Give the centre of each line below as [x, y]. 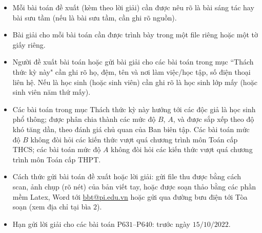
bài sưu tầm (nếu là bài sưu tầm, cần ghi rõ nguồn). [95, 17]
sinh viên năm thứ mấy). [52, 92]
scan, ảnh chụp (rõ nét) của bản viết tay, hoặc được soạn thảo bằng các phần [134, 186]
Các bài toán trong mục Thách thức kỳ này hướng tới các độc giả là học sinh [134, 109]
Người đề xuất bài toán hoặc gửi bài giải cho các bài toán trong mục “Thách [133, 62]
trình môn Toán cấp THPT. [57, 159]
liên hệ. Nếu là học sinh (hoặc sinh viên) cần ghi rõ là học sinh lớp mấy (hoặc [135, 82]
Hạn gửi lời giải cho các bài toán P [67, 224]
